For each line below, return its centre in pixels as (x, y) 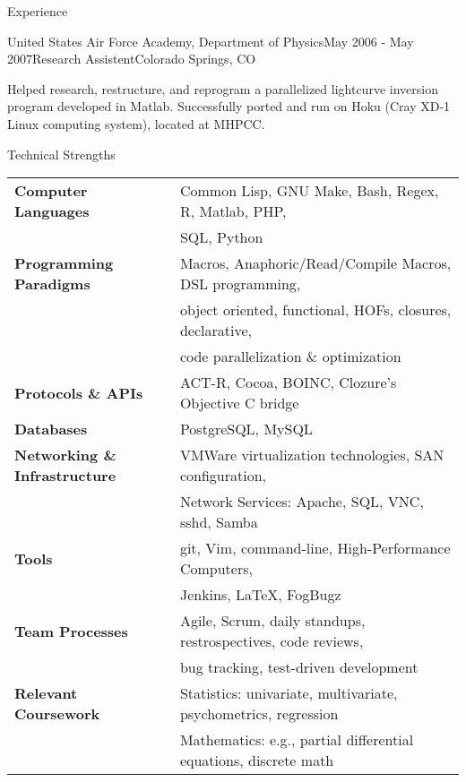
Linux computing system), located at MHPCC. (136, 123)
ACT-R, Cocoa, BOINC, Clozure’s (288, 382)
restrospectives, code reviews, (272, 641)
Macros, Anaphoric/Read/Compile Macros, (315, 263)
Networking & (65, 455)
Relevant (46, 693)
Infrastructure (65, 476)
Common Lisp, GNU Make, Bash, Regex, (309, 191)
